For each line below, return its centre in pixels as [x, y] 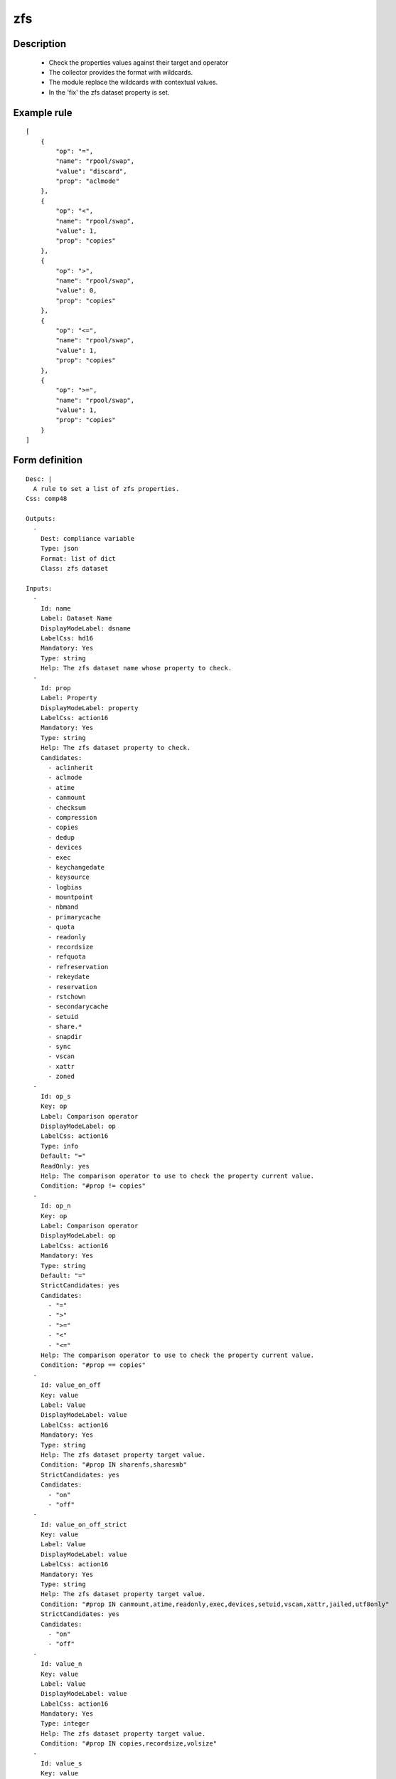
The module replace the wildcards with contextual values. [133, 83]
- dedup [61, 837]
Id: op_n [55, 1206]
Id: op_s [55, 1096]
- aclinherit [71, 767]
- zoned [61, 1077]
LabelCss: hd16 [67, 638]
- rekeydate [69, 977]
